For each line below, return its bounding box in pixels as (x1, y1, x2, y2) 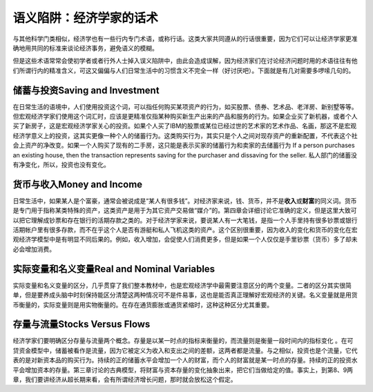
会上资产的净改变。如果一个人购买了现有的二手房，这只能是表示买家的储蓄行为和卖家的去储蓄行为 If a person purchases (12, 141, 355, 150)
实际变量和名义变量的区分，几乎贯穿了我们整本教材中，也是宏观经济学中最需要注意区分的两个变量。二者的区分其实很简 (12, 281, 352, 289)
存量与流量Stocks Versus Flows (12, 318, 151, 331)
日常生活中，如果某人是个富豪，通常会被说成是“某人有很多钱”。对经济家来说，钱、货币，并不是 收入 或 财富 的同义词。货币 (12, 197, 357, 205)
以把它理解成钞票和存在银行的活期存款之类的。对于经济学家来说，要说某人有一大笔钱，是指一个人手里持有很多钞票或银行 (12, 216, 358, 224)
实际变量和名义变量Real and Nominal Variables (12, 263, 216, 275)
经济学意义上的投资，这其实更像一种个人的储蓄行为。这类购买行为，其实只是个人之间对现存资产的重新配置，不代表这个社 (12, 131, 358, 139)
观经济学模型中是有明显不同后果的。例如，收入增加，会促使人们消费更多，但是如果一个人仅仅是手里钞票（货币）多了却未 (12, 235, 358, 244)
